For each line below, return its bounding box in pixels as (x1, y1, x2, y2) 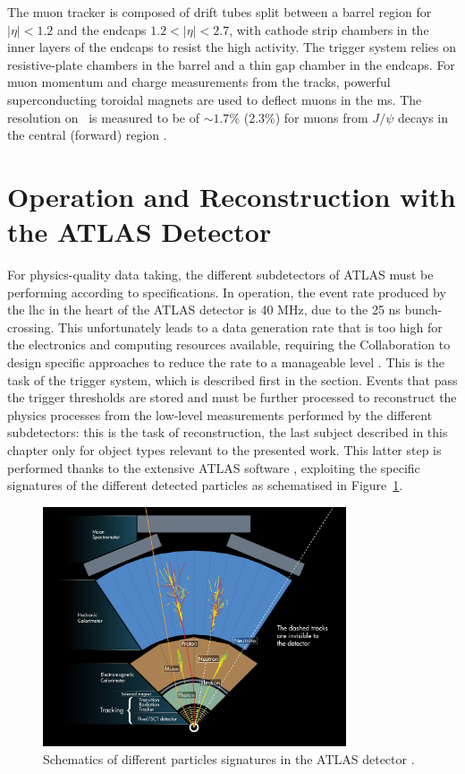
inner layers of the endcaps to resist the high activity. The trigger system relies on (7, 38, 457, 56)
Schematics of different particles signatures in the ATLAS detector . (43, 749, 415, 768)
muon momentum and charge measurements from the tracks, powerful (7, 73, 391, 91)
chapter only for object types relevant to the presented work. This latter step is (7, 441, 442, 459)
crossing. (7, 317, 55, 336)
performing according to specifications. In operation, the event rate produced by (7, 282, 446, 301)
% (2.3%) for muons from (229, 107, 368, 126)
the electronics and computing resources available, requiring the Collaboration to (7, 335, 451, 354)
